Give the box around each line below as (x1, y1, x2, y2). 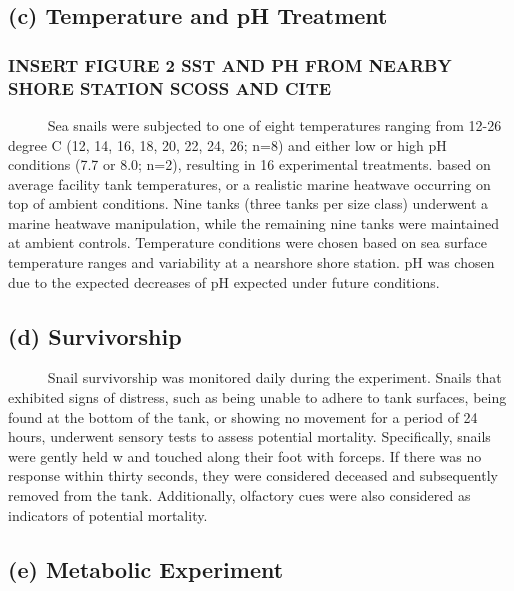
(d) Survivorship (8, 320, 182, 351)
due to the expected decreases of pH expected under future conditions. (8, 271, 440, 292)
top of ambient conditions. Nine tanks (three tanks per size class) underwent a (8, 193, 489, 214)
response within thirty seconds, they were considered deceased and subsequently (8, 465, 498, 486)
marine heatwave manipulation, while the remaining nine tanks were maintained (8, 212, 499, 233)
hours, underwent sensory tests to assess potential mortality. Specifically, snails (8, 426, 491, 447)
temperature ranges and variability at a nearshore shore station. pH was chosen (8, 252, 495, 273)
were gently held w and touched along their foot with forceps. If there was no (8, 445, 482, 466)
